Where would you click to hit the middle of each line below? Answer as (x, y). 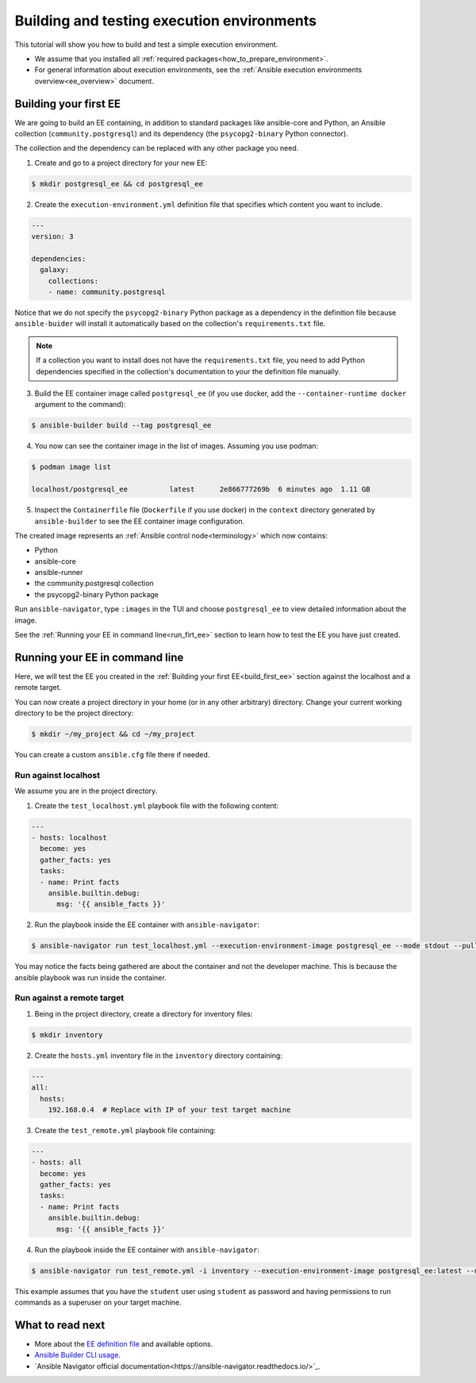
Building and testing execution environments (166, 21)
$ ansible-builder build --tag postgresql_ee (121, 425)
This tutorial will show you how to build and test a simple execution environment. (146, 44)
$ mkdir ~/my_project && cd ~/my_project (113, 734)
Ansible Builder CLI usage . (78, 1355)
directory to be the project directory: (74, 713)
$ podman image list (71, 467)
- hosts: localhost (69, 838)
